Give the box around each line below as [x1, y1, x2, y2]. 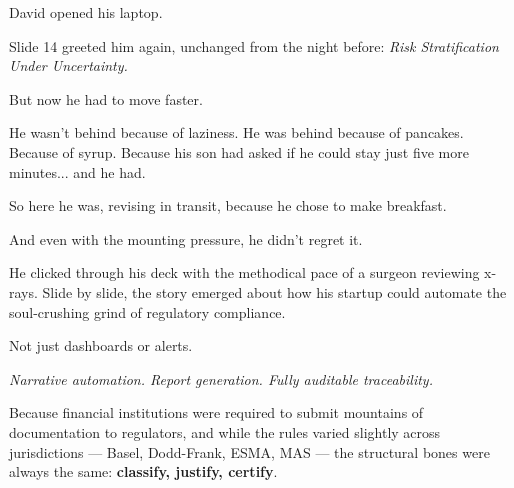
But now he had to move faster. [9, 88, 203, 109]
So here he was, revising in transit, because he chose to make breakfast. [9, 195, 447, 216]
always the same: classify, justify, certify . [9, 461, 278, 482]
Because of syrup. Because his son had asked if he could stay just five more [9, 141, 469, 162]
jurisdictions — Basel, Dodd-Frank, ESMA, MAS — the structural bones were [9, 441, 490, 462]
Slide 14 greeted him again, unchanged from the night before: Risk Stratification [9, 35, 499, 56]
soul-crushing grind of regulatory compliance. [9, 301, 286, 322]
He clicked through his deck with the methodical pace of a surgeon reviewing [9, 262, 480, 283]
